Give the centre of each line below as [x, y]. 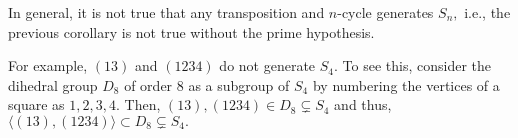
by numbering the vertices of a [406, 84]
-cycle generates [385, 12]
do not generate [267, 65]
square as [36, 104]
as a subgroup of [239, 84]
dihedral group [53, 84]
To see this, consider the [416, 65]
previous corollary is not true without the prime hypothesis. [191, 31]
